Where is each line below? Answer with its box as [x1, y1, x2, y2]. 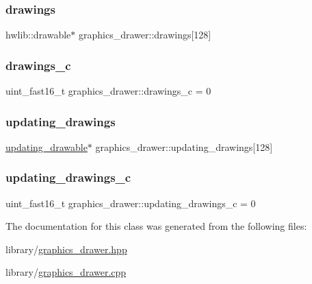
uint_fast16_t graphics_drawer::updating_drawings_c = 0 [5, 196, 256, 210]
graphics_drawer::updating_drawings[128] [95, 139, 273, 154]
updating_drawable [5, 139, 88, 154]
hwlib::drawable [5, 27, 71, 42]
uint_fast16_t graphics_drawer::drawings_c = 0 [5, 84, 211, 98]
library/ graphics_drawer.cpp [5, 265, 127, 279]
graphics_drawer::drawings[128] [79, 27, 211, 42]
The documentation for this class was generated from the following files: [5, 219, 307, 233]
